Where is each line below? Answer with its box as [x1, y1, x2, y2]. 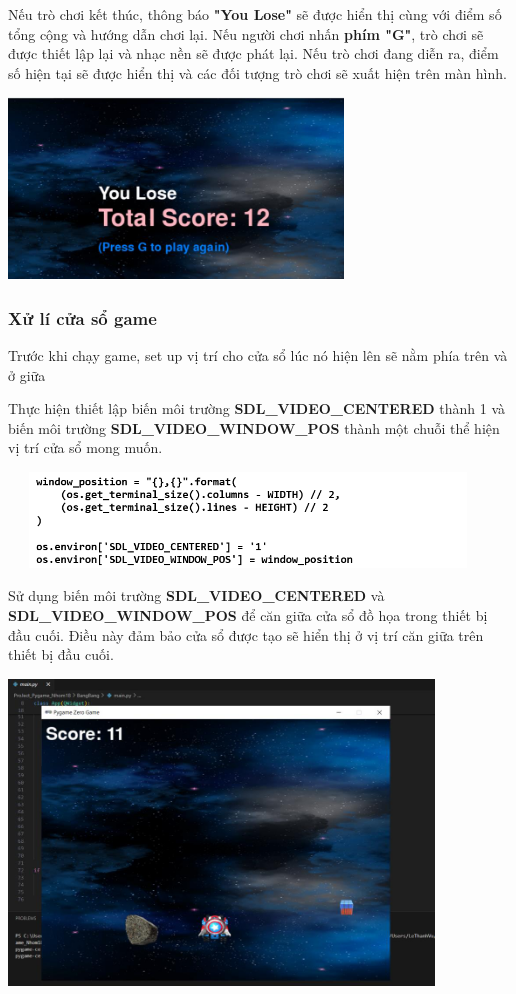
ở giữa [8, 364, 46, 385]
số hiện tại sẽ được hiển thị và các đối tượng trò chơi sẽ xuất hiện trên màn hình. [8, 62, 507, 83]
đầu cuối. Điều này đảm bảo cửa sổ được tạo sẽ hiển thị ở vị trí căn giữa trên [8, 624, 484, 645]
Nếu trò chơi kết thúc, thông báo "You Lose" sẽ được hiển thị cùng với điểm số [8, 4, 502, 24]
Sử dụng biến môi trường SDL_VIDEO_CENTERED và [8, 585, 385, 606]
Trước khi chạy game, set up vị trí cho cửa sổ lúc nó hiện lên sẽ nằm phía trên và [8, 344, 508, 365]
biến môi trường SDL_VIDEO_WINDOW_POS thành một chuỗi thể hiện [8, 417, 500, 438]
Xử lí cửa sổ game [8, 305, 157, 330]
